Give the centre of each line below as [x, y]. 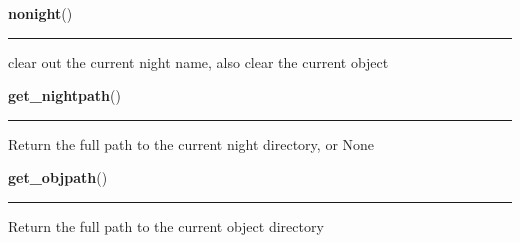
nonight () [40, 13]
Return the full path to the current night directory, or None [191, 143]
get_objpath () [58, 177]
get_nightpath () [64, 95]
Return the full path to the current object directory [166, 225]
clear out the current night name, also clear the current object [198, 61]
